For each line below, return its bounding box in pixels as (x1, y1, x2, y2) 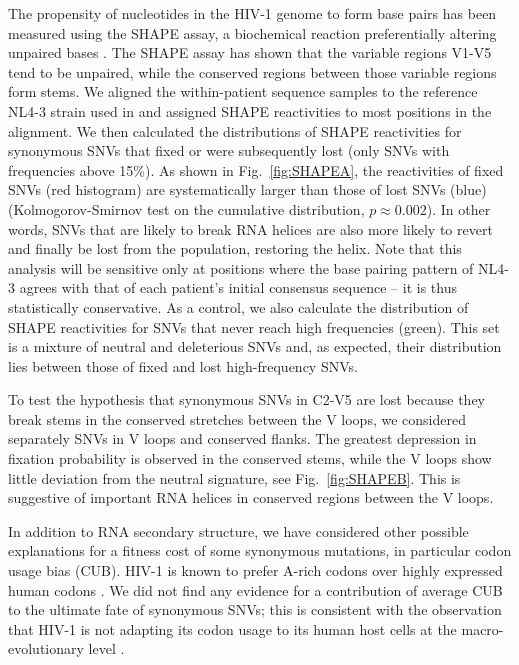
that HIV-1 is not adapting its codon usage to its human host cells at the (8, 618, 457, 639)
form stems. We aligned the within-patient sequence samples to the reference (8, 81, 478, 102)
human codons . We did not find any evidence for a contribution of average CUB (8, 579, 503, 600)
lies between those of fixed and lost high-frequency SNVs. (8, 355, 358, 376)
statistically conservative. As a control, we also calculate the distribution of (8, 296, 469, 317)
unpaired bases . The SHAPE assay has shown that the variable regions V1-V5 (8, 42, 492, 63)
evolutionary (8, 638, 84, 659)
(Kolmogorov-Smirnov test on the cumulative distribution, (8, 198, 365, 219)
